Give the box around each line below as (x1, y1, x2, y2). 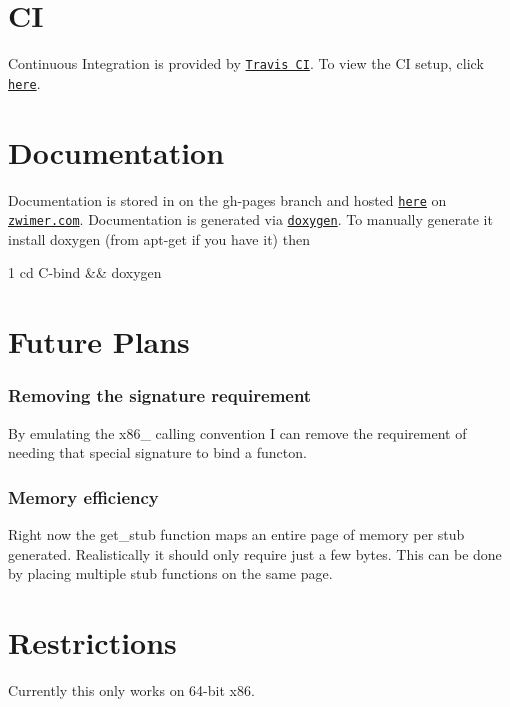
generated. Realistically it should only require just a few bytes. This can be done (8, 543, 502, 564)
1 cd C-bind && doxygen (8, 262, 162, 283)
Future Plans (8, 321, 190, 362)
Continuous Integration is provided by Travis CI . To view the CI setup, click (8, 53, 484, 74)
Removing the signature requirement (8, 383, 312, 408)
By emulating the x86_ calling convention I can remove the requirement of (8, 422, 467, 443)
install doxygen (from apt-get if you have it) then (8, 228, 310, 249)
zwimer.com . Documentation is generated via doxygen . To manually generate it (8, 209, 493, 230)
